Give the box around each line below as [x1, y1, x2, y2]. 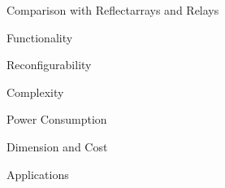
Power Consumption [6, 111, 107, 128]
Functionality [6, 28, 73, 46]
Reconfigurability [6, 56, 92, 73]
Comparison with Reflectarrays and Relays [6, 2, 219, 18]
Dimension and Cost [6, 138, 108, 155]
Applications [6, 165, 69, 182]
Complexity [6, 83, 64, 100]
